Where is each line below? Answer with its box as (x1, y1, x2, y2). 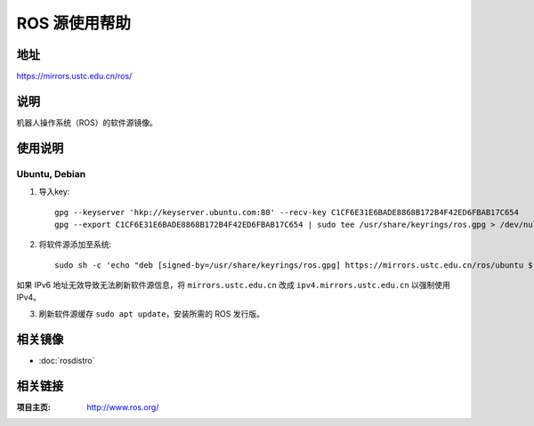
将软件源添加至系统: (38, 239, 112, 250)
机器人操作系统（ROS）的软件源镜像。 (16, 117, 158, 128)
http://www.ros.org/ (86, 401, 159, 413)
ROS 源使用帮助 (16, 13, 131, 33)
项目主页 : (16, 401, 51, 413)
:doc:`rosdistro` (38, 355, 95, 366)
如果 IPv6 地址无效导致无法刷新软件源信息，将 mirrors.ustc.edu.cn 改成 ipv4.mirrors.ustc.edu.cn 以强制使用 (16, 280, 451, 291)
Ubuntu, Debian (16, 167, 86, 180)
